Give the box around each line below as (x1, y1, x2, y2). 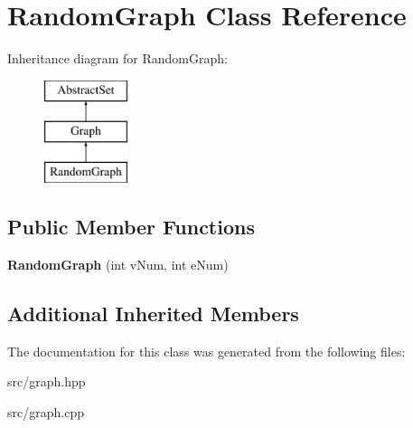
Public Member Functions (7, 213, 255, 241)
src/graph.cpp (7, 402, 84, 421)
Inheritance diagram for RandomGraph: (7, 49, 228, 68)
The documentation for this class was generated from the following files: (7, 341, 406, 360)
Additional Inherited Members (7, 299, 299, 327)
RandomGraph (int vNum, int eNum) (7, 254, 229, 273)
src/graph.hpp (7, 372, 86, 391)
